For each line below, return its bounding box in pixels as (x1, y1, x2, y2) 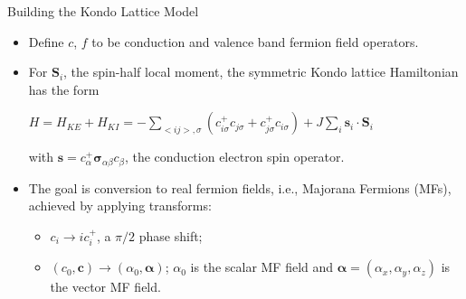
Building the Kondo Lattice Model (7, 2, 199, 20)
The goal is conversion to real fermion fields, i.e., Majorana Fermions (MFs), (28, 178, 452, 197)
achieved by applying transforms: (28, 196, 212, 215)
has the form (28, 79, 100, 98)
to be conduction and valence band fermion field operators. (91, 32, 419, 51)
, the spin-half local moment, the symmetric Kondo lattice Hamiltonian (63, 62, 459, 81)
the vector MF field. (50, 277, 161, 296)
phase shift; (138, 227, 203, 246)
